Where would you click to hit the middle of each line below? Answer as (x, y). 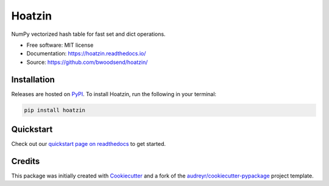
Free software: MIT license (60, 45)
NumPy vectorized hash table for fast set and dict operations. (88, 34)
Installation (33, 79)
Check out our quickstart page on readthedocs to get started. (88, 144)
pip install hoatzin (55, 110)
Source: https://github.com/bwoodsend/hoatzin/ (87, 62)
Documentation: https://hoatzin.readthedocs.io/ (86, 53)
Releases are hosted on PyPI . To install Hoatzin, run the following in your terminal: (114, 94)
